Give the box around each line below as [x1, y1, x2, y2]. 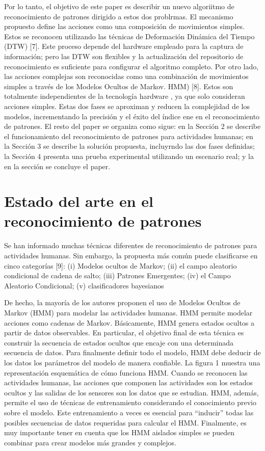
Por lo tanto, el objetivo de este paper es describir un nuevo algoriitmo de [4, 1, 234, 11]
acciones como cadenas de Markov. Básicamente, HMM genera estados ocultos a [4, 317, 255, 328]
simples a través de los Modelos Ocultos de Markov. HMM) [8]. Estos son [4, 81, 233, 91]
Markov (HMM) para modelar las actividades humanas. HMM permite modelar [4, 307, 253, 317]
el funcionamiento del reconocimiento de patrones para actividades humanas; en [4, 130, 253, 141]
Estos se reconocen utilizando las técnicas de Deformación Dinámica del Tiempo [4, 31, 255, 41]
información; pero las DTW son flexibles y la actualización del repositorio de [4, 50, 244, 61]
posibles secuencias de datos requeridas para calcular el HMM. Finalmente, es [4, 417, 247, 428]
